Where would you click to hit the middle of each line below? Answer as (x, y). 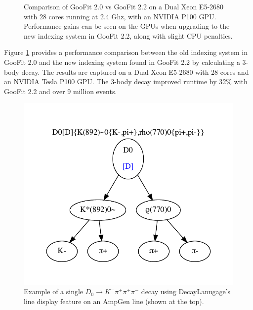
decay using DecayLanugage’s (186, 291)
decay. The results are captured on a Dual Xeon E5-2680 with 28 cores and (135, 72)
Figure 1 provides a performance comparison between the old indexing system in (126, 52)
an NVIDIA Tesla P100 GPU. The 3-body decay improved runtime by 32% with (126, 81)
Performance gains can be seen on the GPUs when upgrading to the (127, 26)
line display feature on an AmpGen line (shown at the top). (114, 301)
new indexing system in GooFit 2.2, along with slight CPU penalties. (128, 35)
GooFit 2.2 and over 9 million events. (61, 91)
